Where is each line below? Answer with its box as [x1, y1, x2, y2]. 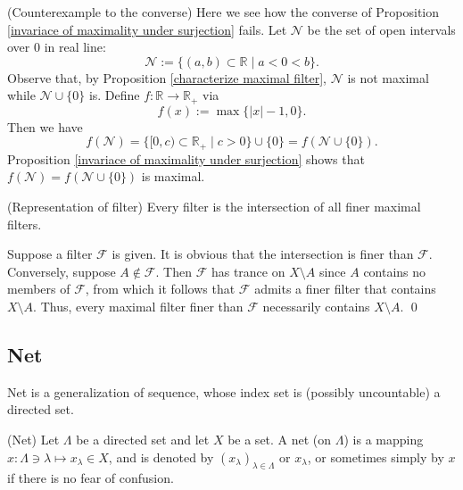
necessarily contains [262, 297, 370, 316]
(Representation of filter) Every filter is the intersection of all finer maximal [7, 197, 421, 216]
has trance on [211, 262, 285, 280]
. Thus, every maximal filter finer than [33, 297, 244, 316]
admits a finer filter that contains [254, 279, 436, 298]
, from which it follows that [85, 279, 236, 298]
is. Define [88, 86, 140, 104]
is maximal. [141, 167, 205, 186]
